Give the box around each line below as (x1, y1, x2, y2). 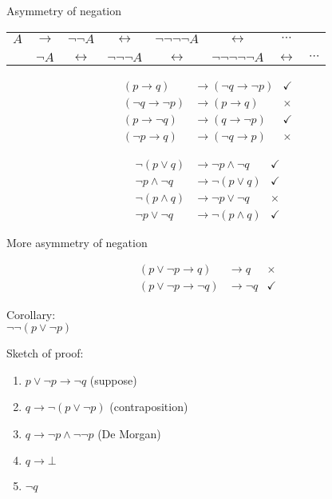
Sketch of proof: (6, 345, 84, 361)
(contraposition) (109, 398, 188, 415)
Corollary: (6, 305, 56, 322)
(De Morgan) (97, 425, 161, 441)
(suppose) (89, 371, 137, 388)
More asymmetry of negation (6, 234, 148, 250)
